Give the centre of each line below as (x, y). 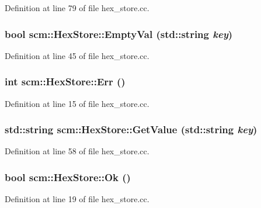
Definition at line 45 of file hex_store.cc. (77, 55)
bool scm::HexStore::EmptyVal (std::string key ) (119, 34)
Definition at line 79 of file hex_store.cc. (77, 8)
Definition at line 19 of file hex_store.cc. (77, 199)
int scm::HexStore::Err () (65, 82)
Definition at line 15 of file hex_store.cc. (77, 103)
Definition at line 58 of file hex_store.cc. (77, 151)
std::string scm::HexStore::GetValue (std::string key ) (131, 129)
